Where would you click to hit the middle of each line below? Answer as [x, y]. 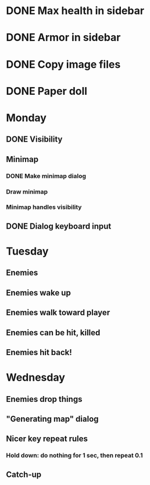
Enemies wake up [38, 293]
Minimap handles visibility [44, 207]
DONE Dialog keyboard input [59, 226]
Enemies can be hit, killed [53, 333]
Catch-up [24, 474]
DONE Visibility [34, 140]
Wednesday [36, 378]
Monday [26, 118]
